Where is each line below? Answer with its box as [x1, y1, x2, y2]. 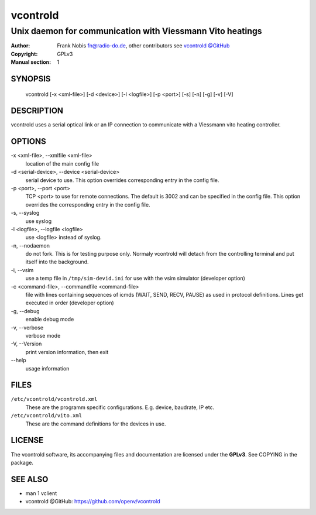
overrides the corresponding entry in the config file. [25, 201, 150, 208]
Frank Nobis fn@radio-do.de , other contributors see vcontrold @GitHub [57, 42, 230, 49]
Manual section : [11, 59, 51, 66]
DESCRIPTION [11, 106, 64, 116]
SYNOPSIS [11, 74, 51, 84]
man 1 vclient [25, 489, 57, 497]
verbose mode [25, 332, 61, 339]
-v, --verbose [11, 324, 44, 331]
